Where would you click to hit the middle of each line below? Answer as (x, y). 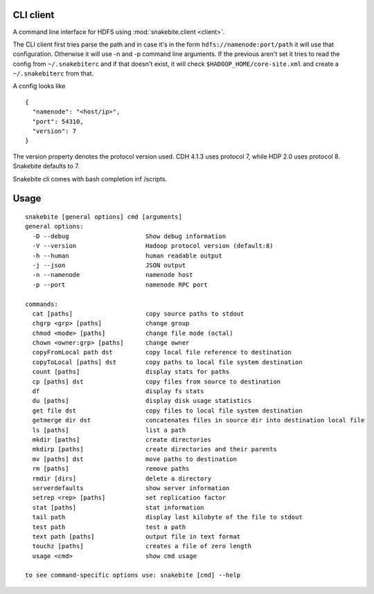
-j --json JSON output (109, 265)
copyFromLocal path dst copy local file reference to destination (162, 352)
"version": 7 (54, 131)
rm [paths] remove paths (111, 469)
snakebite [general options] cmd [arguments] (104, 217)
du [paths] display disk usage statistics (142, 401)
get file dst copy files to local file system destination (167, 411)
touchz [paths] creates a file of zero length (142, 546)
